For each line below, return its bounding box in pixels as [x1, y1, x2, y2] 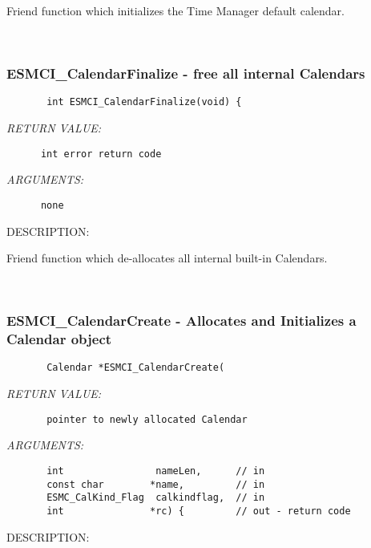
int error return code [40, 148, 162, 160]
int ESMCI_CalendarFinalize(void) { [46, 96, 242, 108]
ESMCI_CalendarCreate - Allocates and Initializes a [6, 311, 357, 331]
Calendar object [6, 329, 112, 349]
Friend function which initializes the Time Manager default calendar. [6, 2, 345, 18]
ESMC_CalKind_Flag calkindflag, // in [46, 492, 265, 504]
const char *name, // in [46, 478, 265, 490]
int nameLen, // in [46, 465, 265, 477]
